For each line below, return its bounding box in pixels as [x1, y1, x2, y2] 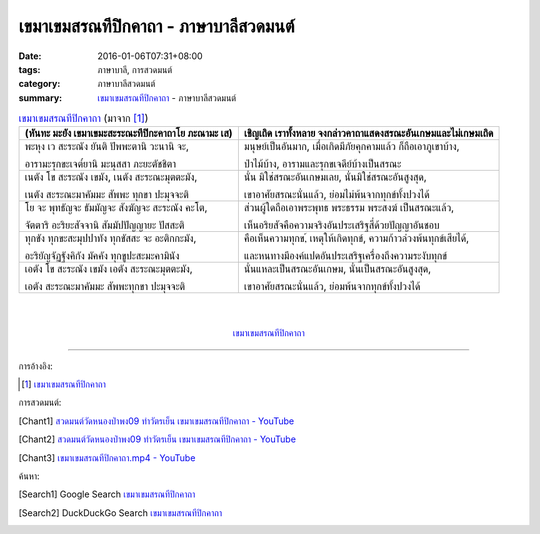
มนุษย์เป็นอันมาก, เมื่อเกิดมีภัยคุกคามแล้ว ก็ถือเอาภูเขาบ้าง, [243, 140, 460, 154]
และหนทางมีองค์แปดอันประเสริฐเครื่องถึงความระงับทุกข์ [243, 249, 448, 263]
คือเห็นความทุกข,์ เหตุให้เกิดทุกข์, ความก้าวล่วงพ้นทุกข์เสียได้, [243, 231, 470, 245]
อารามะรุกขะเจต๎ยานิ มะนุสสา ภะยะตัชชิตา [24, 157, 177, 171]
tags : [18, 63, 41, 75]
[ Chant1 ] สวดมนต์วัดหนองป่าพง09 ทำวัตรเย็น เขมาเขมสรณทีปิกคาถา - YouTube [18, 415, 295, 427]
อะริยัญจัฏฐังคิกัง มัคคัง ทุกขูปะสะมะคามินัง [24, 249, 180, 263]
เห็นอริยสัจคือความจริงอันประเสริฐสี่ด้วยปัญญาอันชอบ [243, 218, 440, 232]
